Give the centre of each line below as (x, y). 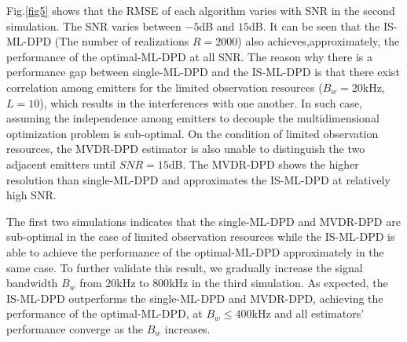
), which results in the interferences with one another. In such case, (201, 102)
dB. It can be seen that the (314, 25)
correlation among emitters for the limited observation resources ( (165, 87)
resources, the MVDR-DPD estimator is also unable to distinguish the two (186, 149)
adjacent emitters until (61, 164)
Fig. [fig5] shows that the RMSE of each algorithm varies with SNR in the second (201, 10)
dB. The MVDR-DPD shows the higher (264, 164)
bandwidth (32, 283)
